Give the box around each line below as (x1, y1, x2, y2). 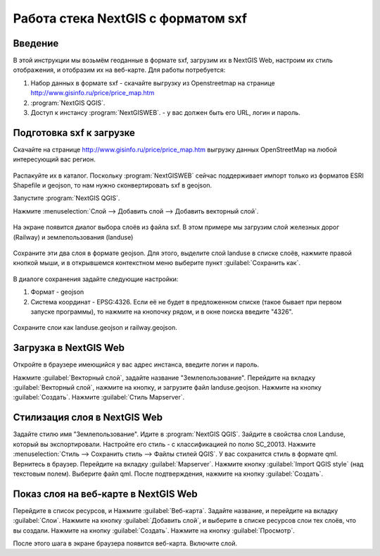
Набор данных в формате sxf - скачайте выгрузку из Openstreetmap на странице (30, 78, 275, 87)
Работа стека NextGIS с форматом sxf (13, 11, 248, 26)
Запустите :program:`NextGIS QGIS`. (13, 194, 120, 202)
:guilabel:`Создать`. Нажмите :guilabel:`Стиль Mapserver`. (13, 393, 185, 402)
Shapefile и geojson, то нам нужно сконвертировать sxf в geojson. (13, 181, 213, 190)
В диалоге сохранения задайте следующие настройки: (13, 275, 179, 283)
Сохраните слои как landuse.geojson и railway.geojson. (13, 323, 177, 332)
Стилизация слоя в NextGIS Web (13, 412, 163, 424)
